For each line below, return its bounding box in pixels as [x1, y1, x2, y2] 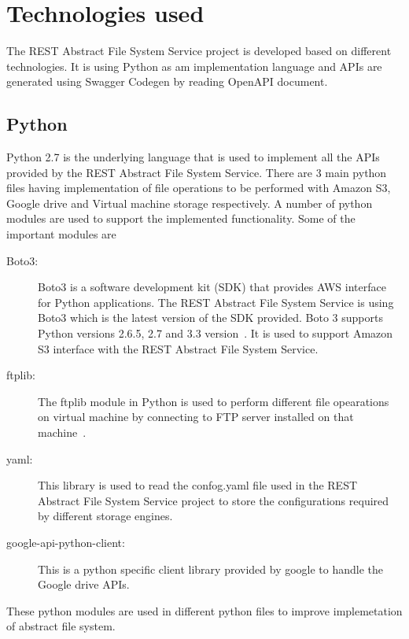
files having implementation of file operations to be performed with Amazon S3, [6, 179, 391, 196]
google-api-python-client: [6, 534, 125, 550]
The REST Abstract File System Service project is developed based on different [6, 42, 392, 59]
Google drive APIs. [38, 576, 130, 593]
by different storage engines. [38, 508, 173, 524]
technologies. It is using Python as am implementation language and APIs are [6, 57, 382, 74]
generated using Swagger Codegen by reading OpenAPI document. [6, 73, 328, 90]
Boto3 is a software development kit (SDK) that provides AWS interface [38, 279, 386, 295]
